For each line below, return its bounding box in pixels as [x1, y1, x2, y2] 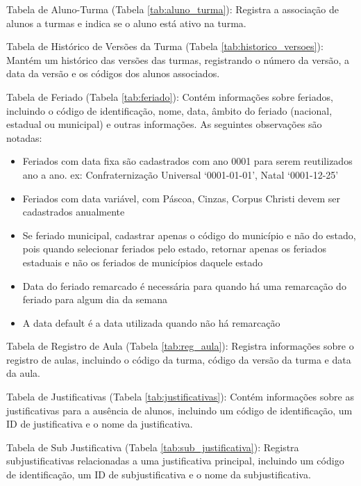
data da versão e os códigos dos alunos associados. [6, 66, 220, 81]
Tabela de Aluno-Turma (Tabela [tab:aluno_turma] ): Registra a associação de [6, 2, 339, 16]
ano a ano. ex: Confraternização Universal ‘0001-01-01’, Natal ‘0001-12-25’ [22, 167, 339, 181]
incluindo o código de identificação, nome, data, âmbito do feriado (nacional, [6, 103, 333, 118]
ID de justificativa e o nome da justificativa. [6, 416, 193, 431]
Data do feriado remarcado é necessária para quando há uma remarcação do [22, 278, 346, 293]
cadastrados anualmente [22, 204, 125, 219]
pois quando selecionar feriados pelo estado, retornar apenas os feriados [22, 241, 326, 256]
